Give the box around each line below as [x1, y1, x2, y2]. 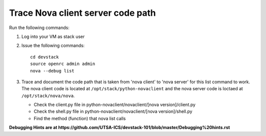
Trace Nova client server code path [9, 7, 156, 18]
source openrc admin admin [30, 61, 96, 67]
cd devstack [30, 54, 59, 60]
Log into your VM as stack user [21, 34, 85, 39]
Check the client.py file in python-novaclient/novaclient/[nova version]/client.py [33, 102, 196, 108]
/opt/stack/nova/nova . [21, 93, 75, 99]
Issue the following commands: [21, 42, 85, 49]
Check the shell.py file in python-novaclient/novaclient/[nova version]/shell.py [33, 108, 193, 114]
